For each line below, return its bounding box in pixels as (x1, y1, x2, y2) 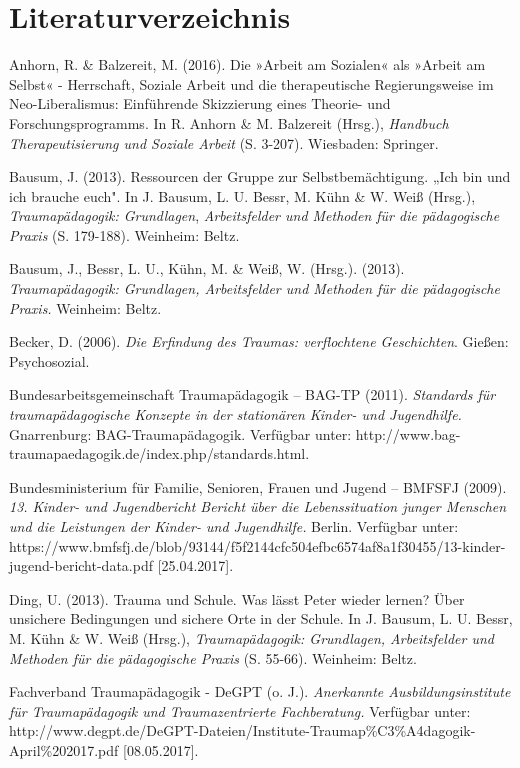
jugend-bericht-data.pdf (9, 555, 153, 576)
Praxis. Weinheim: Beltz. (9, 297, 162, 318)
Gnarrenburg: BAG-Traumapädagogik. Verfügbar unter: (9, 423, 352, 444)
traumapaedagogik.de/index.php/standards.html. (9, 443, 310, 464)
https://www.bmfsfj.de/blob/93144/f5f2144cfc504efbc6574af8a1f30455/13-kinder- (9, 535, 506, 556)
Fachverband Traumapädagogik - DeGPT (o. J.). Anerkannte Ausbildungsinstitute (9, 681, 511, 702)
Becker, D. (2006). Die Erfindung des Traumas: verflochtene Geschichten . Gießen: (9, 331, 509, 352)
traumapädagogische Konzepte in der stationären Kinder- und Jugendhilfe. (9, 404, 462, 425)
